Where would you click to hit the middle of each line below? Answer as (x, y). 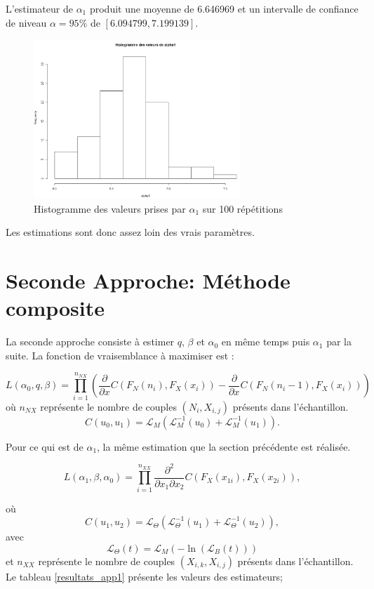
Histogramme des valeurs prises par (110, 208)
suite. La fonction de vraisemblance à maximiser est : (120, 355)
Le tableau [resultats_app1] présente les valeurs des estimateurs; (144, 576)
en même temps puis (266, 342)
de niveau (26, 22)
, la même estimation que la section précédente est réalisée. (224, 446)
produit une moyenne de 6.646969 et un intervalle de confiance (224, 8)
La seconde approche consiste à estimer (90, 342)
